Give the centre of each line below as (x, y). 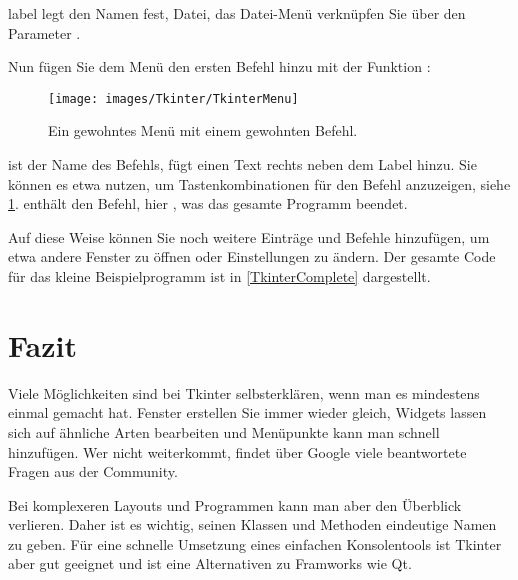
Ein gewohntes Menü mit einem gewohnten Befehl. (203, 130)
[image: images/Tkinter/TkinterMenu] (173, 98)
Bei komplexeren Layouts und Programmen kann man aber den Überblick (235, 504)
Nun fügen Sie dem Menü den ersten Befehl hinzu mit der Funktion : (219, 66)
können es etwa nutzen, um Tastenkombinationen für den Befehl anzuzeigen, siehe (259, 183)
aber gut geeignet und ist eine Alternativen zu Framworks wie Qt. (210, 563)
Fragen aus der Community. (93, 471)
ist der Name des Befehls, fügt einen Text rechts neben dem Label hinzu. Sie (242, 164)
